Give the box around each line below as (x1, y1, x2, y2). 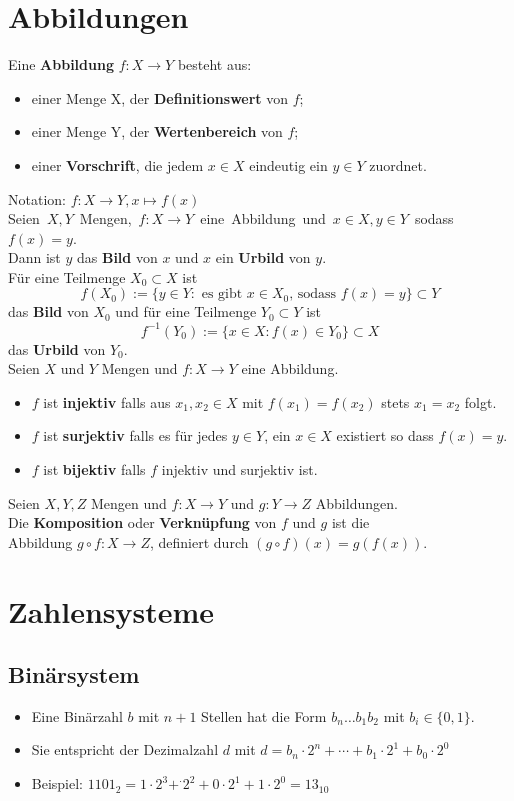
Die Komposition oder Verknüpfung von (8, 512, 277, 533)
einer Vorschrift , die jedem (31, 154, 204, 175)
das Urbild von (8, 338, 106, 359)
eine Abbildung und (200, 208, 326, 229)
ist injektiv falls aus (43, 391, 171, 412)
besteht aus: (177, 54, 252, 75)
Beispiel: (31, 773, 84, 794)
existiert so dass (336, 425, 434, 446)
